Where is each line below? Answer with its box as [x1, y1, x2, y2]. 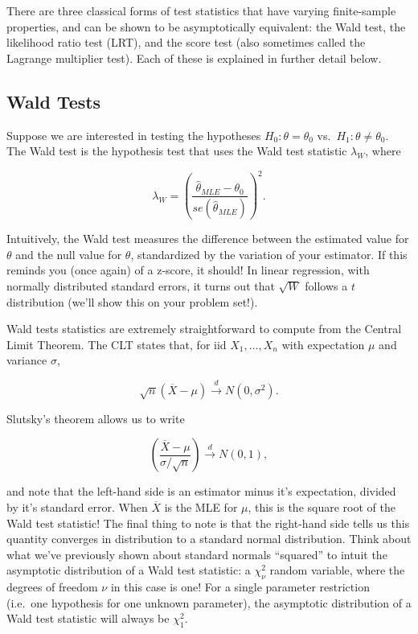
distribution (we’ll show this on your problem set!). [6, 293, 258, 310]
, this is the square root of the [248, 498, 395, 515]
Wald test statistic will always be [6, 610, 170, 627]
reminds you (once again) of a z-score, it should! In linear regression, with [6, 261, 370, 278]
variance [6, 352, 47, 368]
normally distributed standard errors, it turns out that [6, 277, 275, 294]
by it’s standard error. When [6, 498, 148, 515]
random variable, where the [269, 562, 405, 578]
